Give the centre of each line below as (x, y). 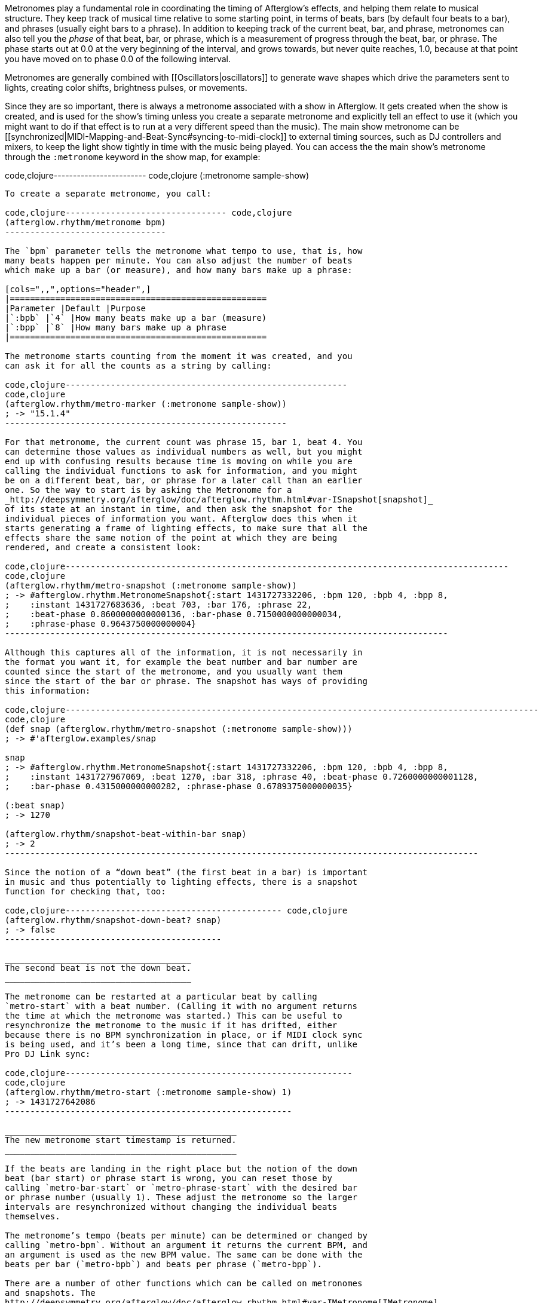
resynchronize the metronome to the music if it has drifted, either (171, 1025)
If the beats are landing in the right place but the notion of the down (181, 1169)
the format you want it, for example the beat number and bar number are (181, 662)
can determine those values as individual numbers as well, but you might (184, 452)
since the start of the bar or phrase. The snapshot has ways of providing (186, 681)
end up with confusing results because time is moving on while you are (179, 461)
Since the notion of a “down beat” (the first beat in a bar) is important (186, 872)
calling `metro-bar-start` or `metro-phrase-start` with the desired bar (181, 1188)
